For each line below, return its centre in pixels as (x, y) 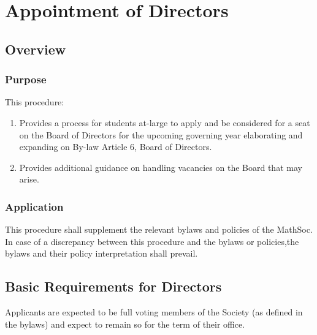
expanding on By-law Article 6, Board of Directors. (116, 147)
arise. (29, 179)
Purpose (26, 79)
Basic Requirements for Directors (113, 286)
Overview (36, 49)
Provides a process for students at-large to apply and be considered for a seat (165, 122)
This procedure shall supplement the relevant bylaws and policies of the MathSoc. (159, 229)
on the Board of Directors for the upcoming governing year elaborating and (161, 134)
